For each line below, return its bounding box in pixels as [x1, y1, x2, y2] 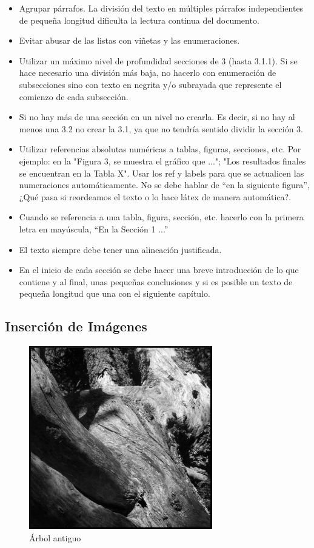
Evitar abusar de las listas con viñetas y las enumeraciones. [19, 34, 240, 47]
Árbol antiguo [29, 532, 81, 544]
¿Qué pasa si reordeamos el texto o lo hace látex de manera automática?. [19, 190, 292, 203]
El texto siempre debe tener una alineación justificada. [19, 243, 222, 255]
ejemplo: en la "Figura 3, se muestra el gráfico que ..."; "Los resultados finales [19, 154, 306, 167]
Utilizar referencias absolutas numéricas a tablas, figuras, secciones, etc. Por [19, 143, 301, 155]
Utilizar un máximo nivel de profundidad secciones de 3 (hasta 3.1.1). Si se [19, 54, 298, 67]
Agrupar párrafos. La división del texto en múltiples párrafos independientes [19, 2, 304, 14]
